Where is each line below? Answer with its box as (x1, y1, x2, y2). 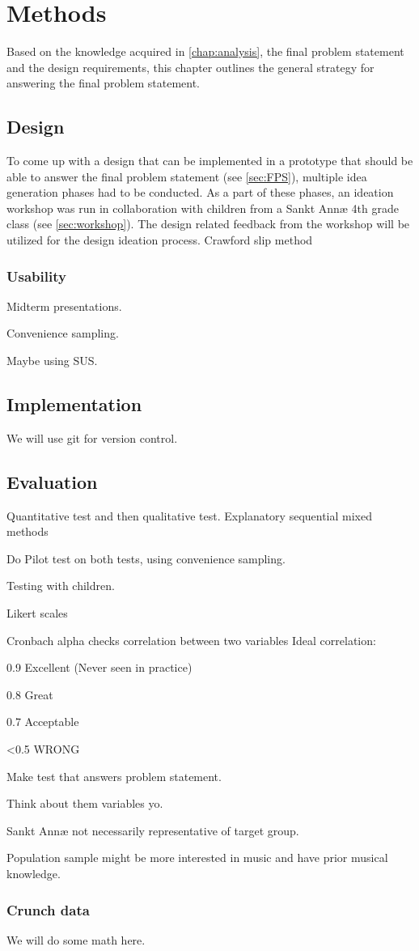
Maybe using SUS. (6, 352, 98, 369)
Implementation (6, 392, 142, 417)
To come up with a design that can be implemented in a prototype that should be (6, 152, 413, 169)
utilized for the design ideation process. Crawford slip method (6, 231, 313, 248)
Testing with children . (6, 577, 115, 594)
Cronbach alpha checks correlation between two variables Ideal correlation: (6, 631, 376, 648)
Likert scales (6, 605, 68, 622)
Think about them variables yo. (6, 795, 163, 812)
